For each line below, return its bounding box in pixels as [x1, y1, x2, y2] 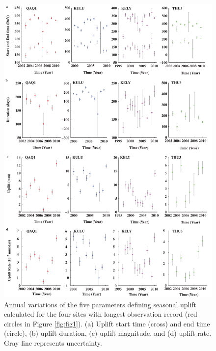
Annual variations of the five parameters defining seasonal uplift [4, 299, 197, 309]
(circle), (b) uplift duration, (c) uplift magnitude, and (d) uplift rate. [4, 328, 212, 338]
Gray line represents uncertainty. [4, 338, 102, 348]
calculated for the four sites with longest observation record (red [4, 309, 197, 319]
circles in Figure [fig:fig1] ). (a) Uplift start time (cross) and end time [4, 318, 210, 328]
